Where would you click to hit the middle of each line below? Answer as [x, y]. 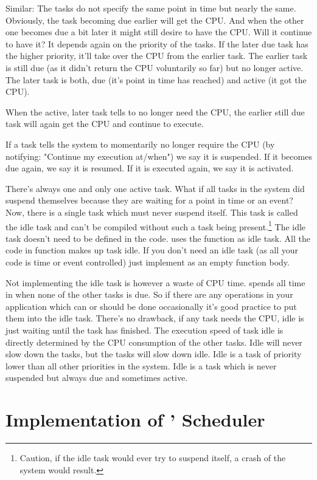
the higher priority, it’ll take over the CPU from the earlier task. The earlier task [157, 56]
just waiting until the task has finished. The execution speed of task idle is [145, 330]
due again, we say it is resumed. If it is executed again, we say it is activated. [150, 168]
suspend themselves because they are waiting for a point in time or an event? [149, 200]
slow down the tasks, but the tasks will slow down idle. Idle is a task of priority [154, 354]
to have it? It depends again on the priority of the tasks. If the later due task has [157, 43]
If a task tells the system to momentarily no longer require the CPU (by [140, 144]
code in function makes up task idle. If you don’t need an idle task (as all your [152, 250]
